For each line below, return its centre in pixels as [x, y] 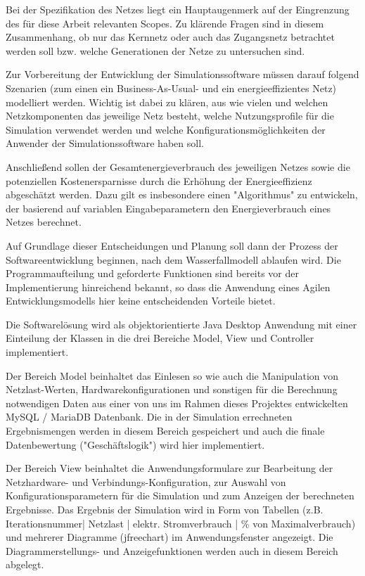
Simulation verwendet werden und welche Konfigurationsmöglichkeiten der [166, 129]
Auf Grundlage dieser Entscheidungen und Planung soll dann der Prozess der [172, 245]
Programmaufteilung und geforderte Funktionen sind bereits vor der [153, 273]
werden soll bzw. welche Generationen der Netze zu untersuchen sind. [155, 50]
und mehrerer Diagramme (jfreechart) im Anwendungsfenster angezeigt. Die [169, 537]
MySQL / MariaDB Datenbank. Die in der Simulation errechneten [149, 417]
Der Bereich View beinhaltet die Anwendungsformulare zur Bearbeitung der [169, 468]
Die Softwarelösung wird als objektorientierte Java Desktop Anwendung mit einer [181, 324]
